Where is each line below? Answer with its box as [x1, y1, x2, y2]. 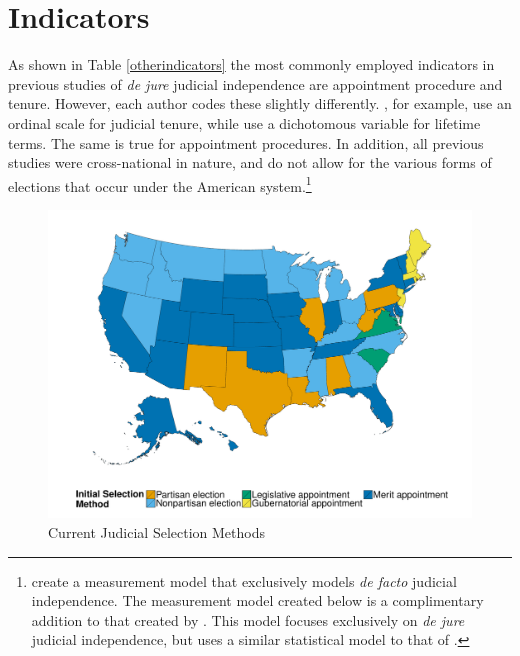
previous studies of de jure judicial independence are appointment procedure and [8, 73, 503, 94]
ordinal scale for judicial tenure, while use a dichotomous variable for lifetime [8, 112, 481, 133]
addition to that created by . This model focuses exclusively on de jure [31, 609, 465, 630]
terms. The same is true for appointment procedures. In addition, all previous [8, 132, 484, 153]
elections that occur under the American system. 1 [8, 172, 312, 196]
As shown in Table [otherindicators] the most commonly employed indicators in [8, 54, 495, 75]
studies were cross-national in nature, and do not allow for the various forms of [8, 152, 492, 173]
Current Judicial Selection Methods [48, 522, 265, 542]
